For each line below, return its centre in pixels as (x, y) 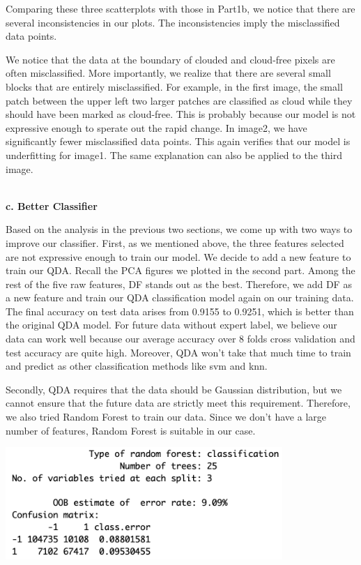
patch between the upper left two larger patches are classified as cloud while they (179, 100)
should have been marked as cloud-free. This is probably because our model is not (181, 114)
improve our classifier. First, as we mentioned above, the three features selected (175, 242)
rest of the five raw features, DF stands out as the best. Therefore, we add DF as (179, 284)
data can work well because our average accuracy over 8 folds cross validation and (180, 339)
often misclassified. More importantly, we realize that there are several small (168, 73)
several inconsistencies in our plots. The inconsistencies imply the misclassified (173, 22)
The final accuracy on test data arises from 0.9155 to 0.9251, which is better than (180, 311)
